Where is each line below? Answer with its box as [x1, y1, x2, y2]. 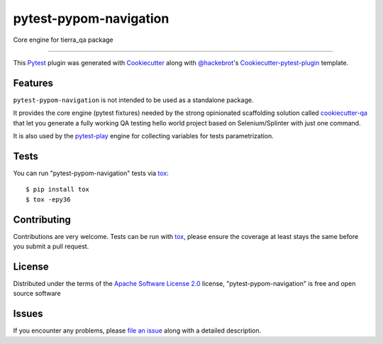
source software [13, 289, 61, 298]
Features [13, 77, 53, 89]
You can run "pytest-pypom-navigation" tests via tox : [13, 169, 170, 177]
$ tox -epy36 [26, 195, 71, 204]
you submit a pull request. [13, 242, 89, 250]
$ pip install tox [26, 185, 90, 194]
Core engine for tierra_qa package [13, 35, 113, 44]
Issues [13, 308, 43, 320]
